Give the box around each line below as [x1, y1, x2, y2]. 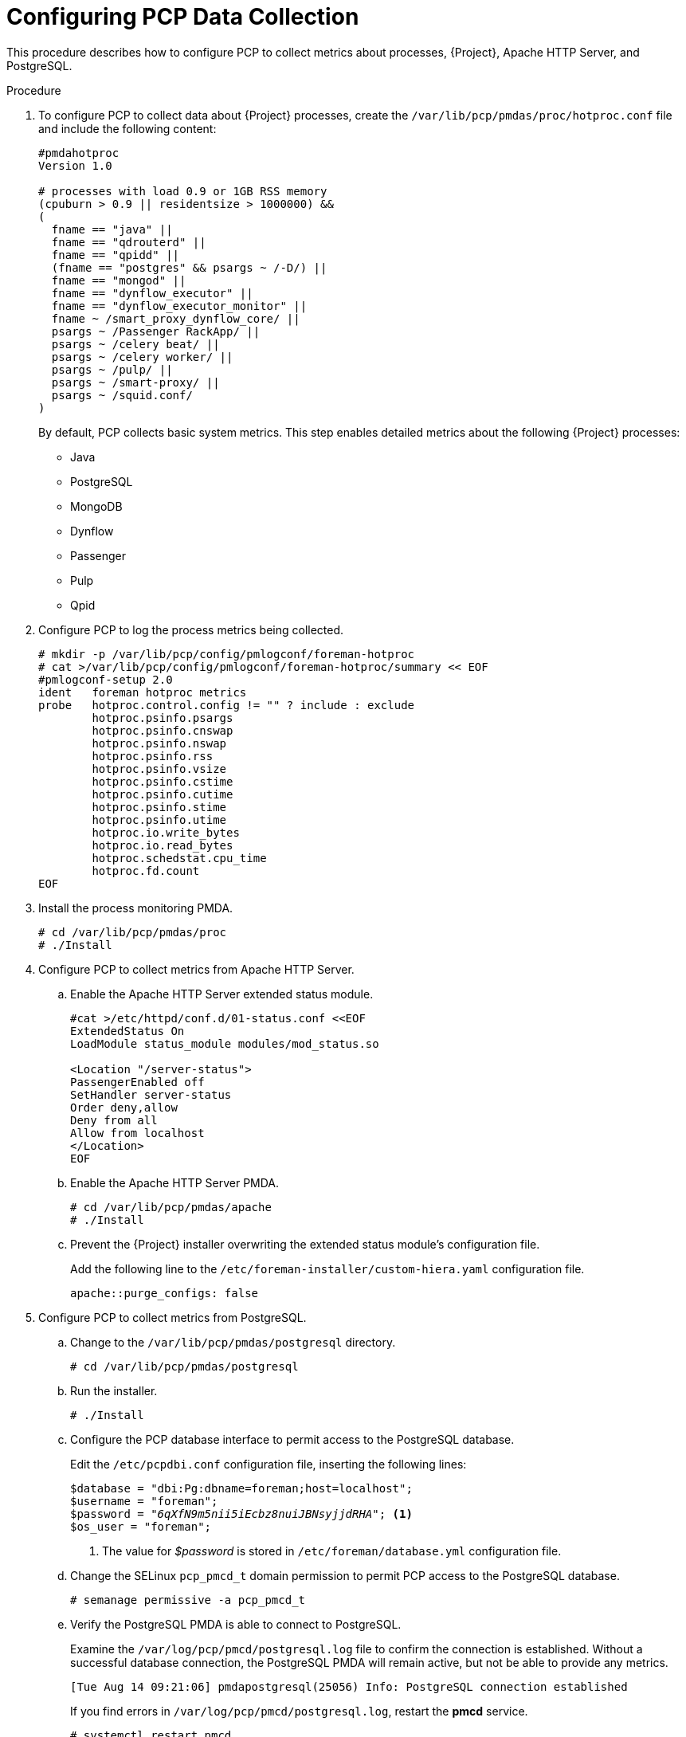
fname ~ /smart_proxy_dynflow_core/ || [51, 312, 300, 325]
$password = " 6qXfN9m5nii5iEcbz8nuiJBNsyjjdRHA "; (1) [70, 1507, 413, 1520]
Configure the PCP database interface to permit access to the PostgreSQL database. [70, 1432, 515, 1446]
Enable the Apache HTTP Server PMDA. [70, 1175, 280, 1190]
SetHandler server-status [70, 1088, 232, 1101]
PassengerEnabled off [70, 1075, 205, 1088]
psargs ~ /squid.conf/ [51, 388, 193, 402]
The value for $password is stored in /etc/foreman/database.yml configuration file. [102, 1543, 562, 1558]
